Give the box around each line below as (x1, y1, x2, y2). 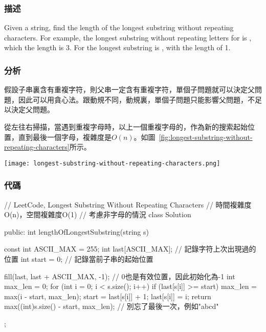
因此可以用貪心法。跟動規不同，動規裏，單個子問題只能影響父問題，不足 (18, 94, 262, 105)
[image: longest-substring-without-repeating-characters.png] (4, 159, 220, 167)
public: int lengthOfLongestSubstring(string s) (4, 226, 149, 237)
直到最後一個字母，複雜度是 (18, 131, 112, 142)
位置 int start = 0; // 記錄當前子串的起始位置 (4, 254, 153, 264)
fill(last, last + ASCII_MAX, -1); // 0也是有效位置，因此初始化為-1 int (4, 271, 235, 281)
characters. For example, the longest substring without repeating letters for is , (4, 32, 252, 43)
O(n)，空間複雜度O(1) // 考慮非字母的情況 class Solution (4, 209, 191, 220)
